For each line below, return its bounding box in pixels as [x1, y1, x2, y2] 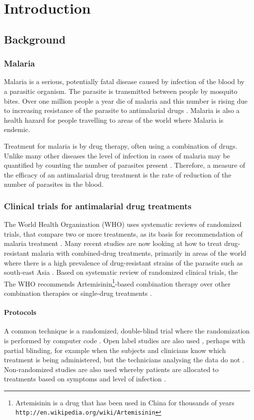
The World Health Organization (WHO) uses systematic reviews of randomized [4, 219, 242, 229]
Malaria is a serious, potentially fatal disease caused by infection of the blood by [4, 76, 245, 87]
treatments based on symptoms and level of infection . [4, 374, 166, 384]
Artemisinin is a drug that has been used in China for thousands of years [15, 397, 234, 407]
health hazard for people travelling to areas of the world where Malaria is [4, 114, 224, 125]
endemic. [4, 124, 30, 134]
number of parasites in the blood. [4, 179, 104, 189]
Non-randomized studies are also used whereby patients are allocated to [4, 364, 219, 374]
